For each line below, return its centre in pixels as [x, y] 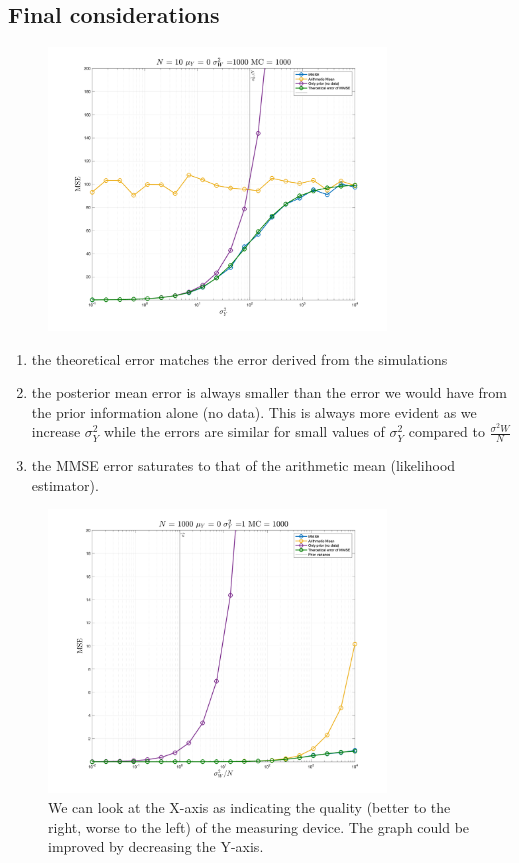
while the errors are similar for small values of [244, 431]
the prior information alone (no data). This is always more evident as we [254, 411]
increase [56, 431]
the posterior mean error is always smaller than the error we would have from [269, 392]
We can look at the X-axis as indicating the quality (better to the [249, 806]
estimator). [65, 484]
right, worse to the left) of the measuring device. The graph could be [259, 826]
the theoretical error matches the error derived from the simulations [239, 358]
